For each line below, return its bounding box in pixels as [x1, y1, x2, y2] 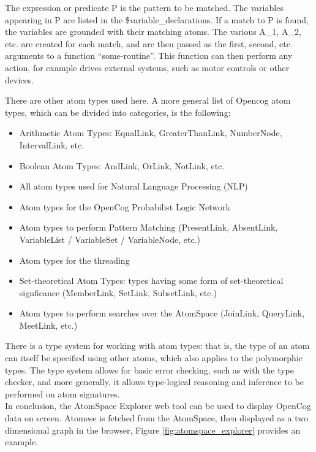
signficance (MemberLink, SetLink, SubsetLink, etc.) [19, 286, 217, 299]
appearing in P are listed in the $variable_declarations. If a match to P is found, [5, 13, 309, 26]
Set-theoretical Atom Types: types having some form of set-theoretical [19, 274, 284, 287]
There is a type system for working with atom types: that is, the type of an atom [5, 339, 310, 352]
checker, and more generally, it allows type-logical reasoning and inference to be [5, 375, 304, 388]
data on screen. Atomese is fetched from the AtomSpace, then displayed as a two [5, 412, 309, 424]
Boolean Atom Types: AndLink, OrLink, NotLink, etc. [19, 159, 225, 172]
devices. [5, 73, 34, 86]
